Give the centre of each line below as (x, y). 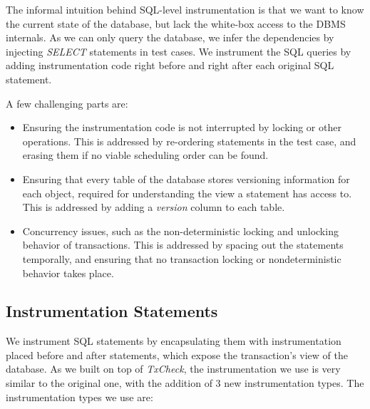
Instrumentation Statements (112, 311)
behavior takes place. (68, 273)
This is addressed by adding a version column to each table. (154, 207)
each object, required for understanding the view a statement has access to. (187, 193)
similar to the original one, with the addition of (109, 383)
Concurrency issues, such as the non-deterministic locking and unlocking (180, 231)
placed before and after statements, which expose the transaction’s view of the (177, 354)
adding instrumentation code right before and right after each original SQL (170, 65)
